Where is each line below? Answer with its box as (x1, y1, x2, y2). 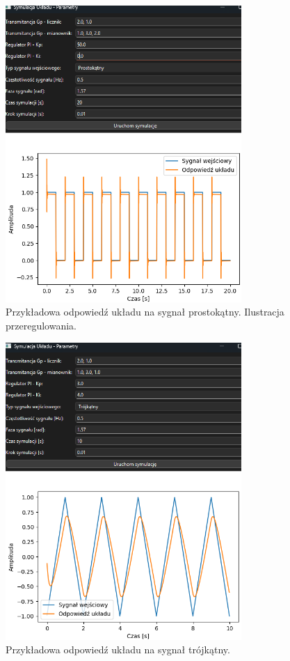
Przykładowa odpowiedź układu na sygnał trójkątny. (6, 642, 230, 657)
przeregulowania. (6, 318, 76, 332)
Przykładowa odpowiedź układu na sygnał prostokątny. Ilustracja (6, 304, 284, 319)
